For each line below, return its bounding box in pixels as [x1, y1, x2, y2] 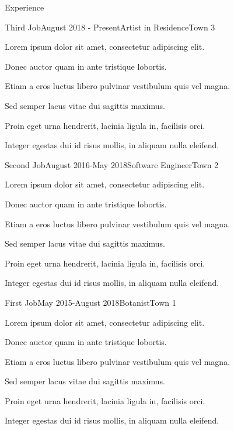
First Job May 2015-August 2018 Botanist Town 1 [5, 296, 176, 308]
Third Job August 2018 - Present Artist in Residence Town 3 [5, 21, 215, 33]
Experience [5, 1, 44, 13]
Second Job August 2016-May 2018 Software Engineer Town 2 [5, 158, 219, 170]
